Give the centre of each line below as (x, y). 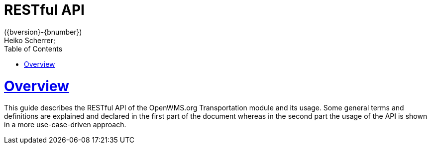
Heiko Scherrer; (30, 40)
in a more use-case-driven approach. (65, 125)
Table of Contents (33, 49)
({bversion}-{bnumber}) (43, 32)
